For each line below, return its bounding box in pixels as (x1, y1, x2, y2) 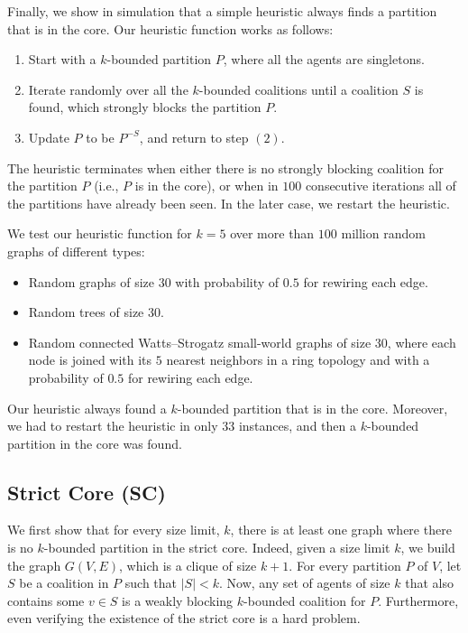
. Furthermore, (378, 591, 459, 610)
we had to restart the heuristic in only (7, 416, 218, 435)
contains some (7, 591, 85, 610)
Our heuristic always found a (7, 398, 167, 417)
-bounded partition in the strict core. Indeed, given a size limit (43, 538, 390, 557)
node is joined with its (28, 350, 152, 369)
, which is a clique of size (119, 555, 257, 574)
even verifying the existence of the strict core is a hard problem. (7, 609, 361, 628)
